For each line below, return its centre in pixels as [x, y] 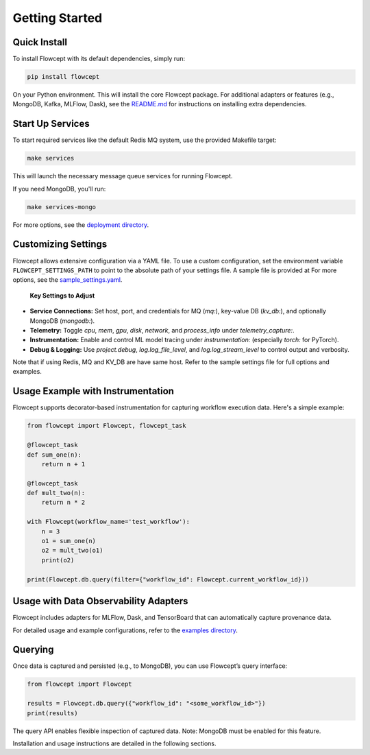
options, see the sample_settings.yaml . [67, 280]
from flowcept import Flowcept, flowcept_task [107, 426]
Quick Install [40, 42]
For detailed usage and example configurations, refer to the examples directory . [125, 630]
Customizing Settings [60, 244]
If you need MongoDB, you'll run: [59, 189]
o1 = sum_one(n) [69, 541]
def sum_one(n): [54, 455]
